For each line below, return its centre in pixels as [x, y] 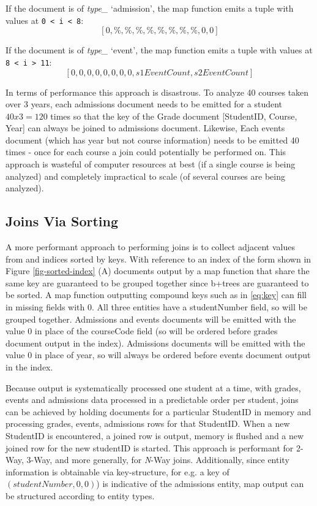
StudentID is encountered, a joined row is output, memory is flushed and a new [155, 435]
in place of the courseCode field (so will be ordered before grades [156, 331]
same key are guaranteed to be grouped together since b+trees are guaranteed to [157, 282]
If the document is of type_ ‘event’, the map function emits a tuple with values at [159, 50]
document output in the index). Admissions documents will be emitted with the [155, 343]
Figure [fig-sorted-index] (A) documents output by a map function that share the [158, 271]
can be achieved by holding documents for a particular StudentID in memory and [158, 411]
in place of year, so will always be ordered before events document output [173, 355]
